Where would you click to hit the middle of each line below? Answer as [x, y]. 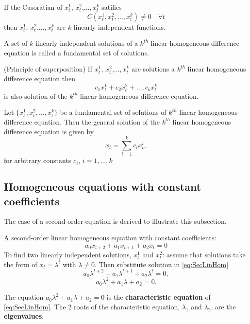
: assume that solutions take [204, 255]
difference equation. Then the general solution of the [82, 121]
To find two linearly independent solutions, [68, 255]
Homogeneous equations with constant [103, 187]
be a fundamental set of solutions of [113, 112]
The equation [24, 297]
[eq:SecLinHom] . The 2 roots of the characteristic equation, [92, 306]
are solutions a [153, 69]
